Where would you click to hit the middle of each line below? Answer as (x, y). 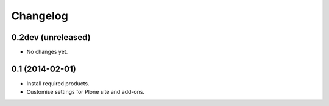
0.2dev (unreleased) (51, 37)
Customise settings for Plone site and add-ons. (86, 92)
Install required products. (58, 83)
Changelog (40, 16)
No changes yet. (47, 52)
